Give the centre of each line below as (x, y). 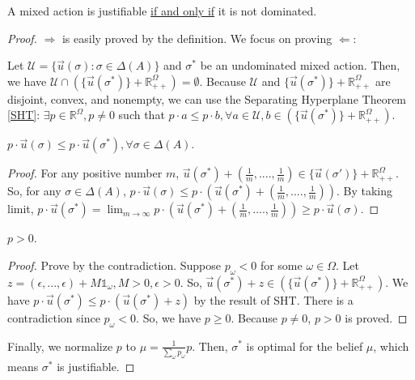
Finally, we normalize (60, 346)
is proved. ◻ (376, 317)
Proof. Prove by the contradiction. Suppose (114, 265)
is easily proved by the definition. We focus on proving (197, 38)
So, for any (34, 191)
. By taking (364, 191)
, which (391, 346)
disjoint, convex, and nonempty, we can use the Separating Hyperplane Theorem (207, 98)
